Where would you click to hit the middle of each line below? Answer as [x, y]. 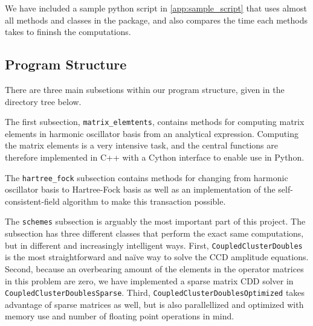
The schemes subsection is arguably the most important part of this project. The [155, 221]
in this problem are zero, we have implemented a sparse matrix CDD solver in [149, 280]
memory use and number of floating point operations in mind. [120, 316]
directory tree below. [43, 101]
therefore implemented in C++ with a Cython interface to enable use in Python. [155, 157]
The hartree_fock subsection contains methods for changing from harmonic [147, 177]
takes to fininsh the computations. [68, 32]
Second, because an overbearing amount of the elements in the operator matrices [154, 268]
